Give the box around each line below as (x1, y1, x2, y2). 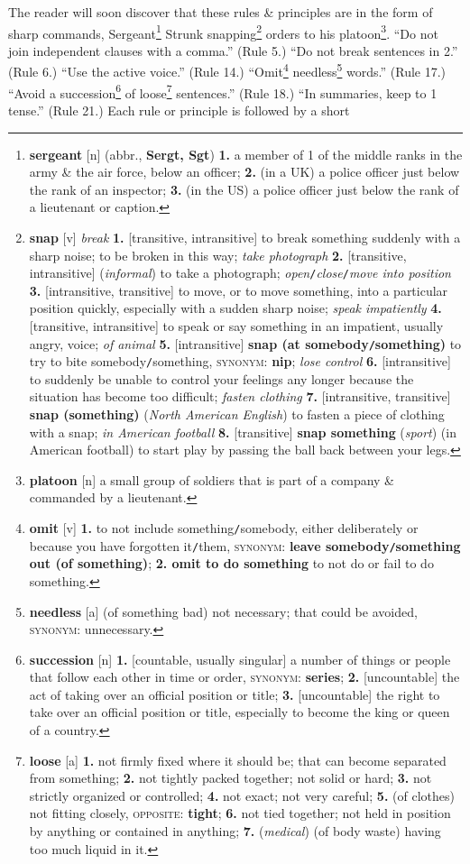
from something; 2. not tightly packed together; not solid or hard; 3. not (29, 768, 432, 787)
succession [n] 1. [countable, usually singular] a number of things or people (29, 649, 451, 668)
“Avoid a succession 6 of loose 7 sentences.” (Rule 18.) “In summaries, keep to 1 (8, 80, 438, 102)
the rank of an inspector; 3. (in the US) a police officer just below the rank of (29, 179, 459, 198)
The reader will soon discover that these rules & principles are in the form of (8, 3, 433, 21)
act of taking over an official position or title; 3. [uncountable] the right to (29, 685, 440, 703)
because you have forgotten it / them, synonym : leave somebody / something (29, 536, 461, 555)
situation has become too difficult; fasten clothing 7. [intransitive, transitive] (29, 387, 451, 406)
